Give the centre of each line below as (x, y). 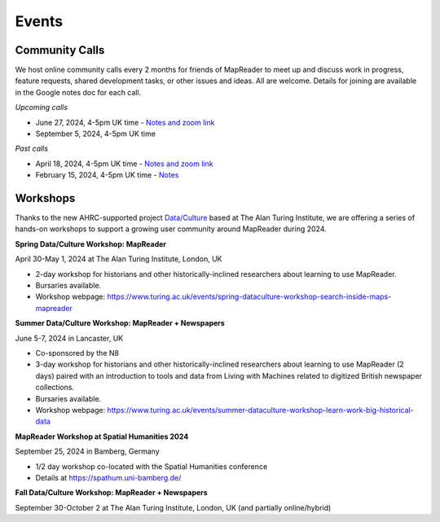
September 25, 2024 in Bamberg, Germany (88, 451)
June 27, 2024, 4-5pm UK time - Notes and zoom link (125, 122)
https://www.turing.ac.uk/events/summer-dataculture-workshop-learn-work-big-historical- (261, 410)
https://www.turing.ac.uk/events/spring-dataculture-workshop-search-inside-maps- (249, 296)
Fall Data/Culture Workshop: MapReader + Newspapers (111, 493)
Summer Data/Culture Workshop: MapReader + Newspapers (120, 323)
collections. (55, 388)
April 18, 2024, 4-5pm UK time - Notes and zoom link (124, 164)
